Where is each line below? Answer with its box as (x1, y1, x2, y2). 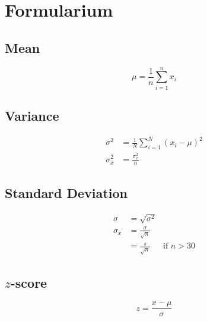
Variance (5, 106, 59, 125)
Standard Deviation (5, 183, 128, 202)
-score (10, 273, 47, 291)
